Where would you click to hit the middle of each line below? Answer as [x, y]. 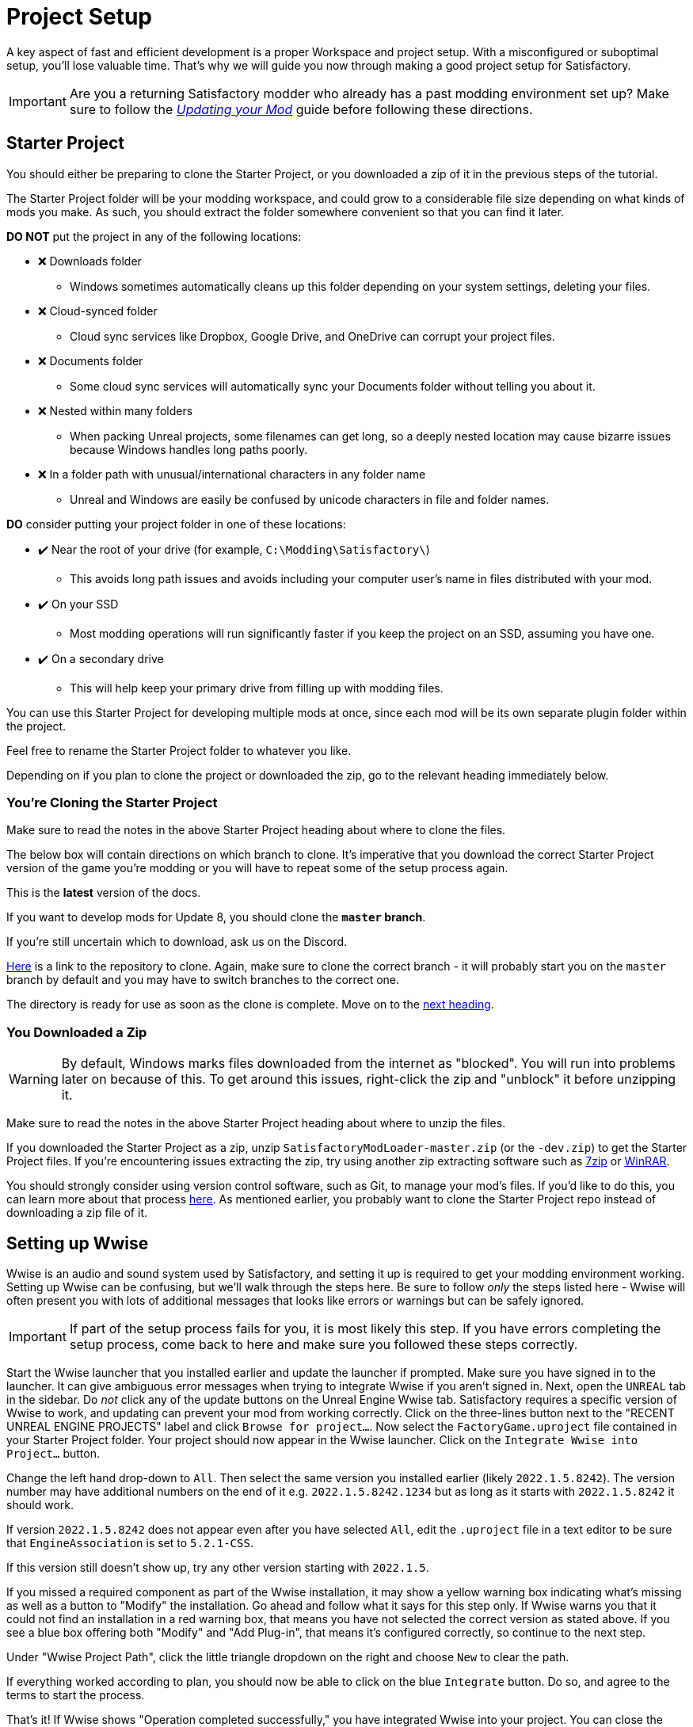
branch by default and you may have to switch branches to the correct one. [203, 980]
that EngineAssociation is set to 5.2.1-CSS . [130, 1542]
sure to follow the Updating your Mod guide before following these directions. [301, 109]
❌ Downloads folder [90, 261]
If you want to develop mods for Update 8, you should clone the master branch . [216, 917]
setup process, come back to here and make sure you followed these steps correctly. [324, 1344]
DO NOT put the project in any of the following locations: [154, 236]
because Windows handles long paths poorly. [189, 449]
